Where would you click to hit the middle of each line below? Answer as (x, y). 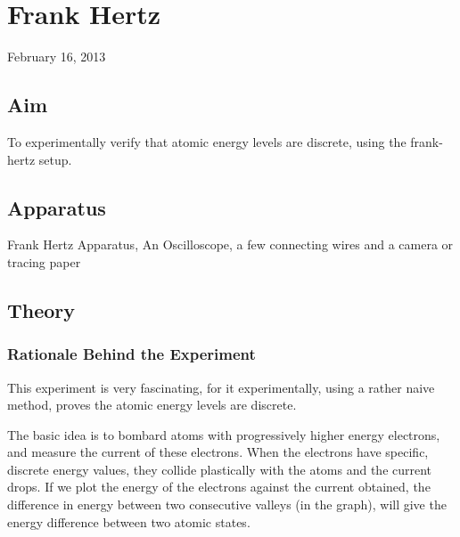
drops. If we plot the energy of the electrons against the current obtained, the (219, 487)
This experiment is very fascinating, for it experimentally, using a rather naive (221, 387)
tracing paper (44, 261)
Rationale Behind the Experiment (131, 354)
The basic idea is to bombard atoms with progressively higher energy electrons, (224, 434)
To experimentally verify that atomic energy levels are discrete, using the (207, 141)
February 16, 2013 (57, 57)
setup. (55, 159)
